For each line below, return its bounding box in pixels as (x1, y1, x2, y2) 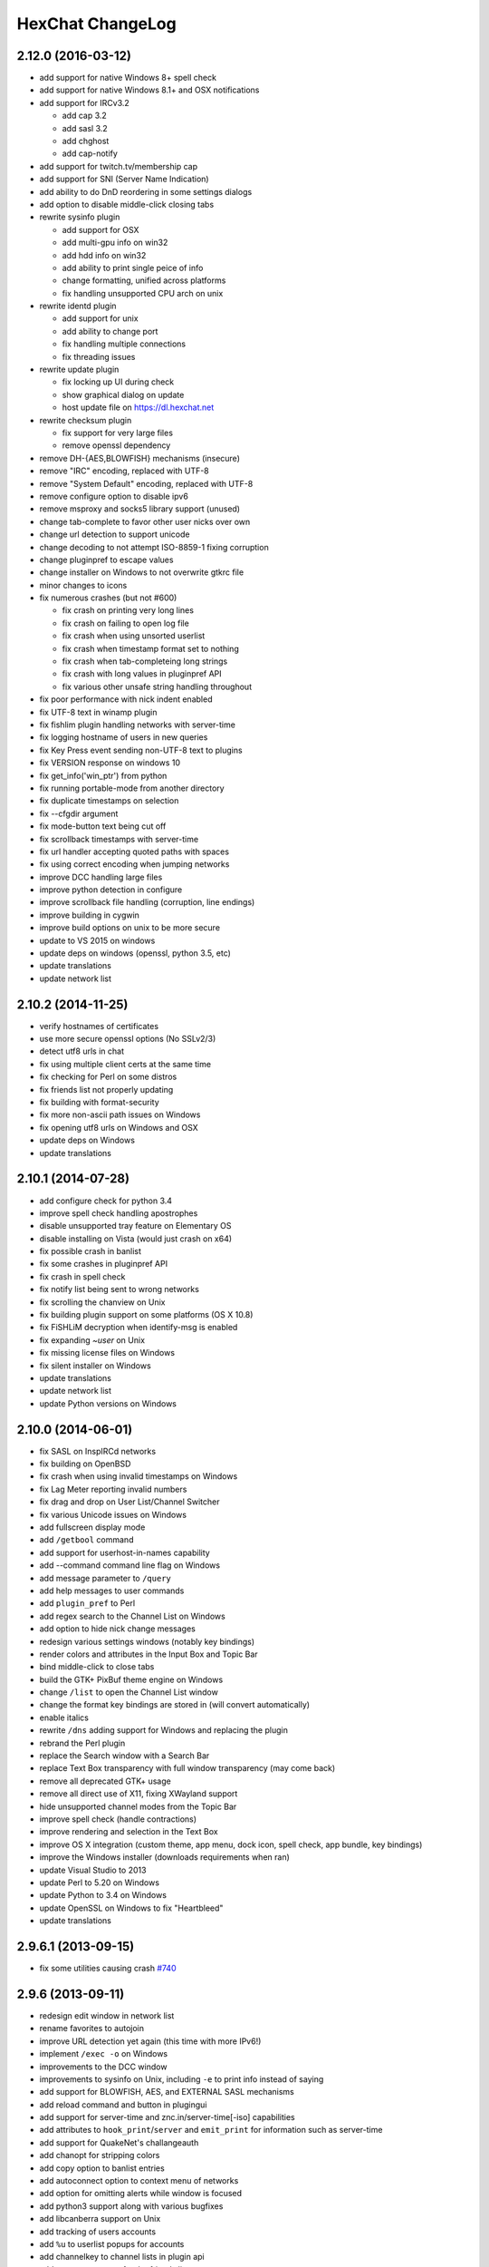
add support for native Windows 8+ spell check (39, 73, 217, 83)
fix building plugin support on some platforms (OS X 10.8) (39, 1309, 254, 1320)
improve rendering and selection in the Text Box (39, 1826, 218, 1837)
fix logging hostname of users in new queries (39, 732, 208, 743)
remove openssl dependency (62, 440, 171, 451)
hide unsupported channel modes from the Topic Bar (39, 1801, 237, 1812)
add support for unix (62, 313, 139, 324)
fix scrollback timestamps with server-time (39, 833, 199, 844)
